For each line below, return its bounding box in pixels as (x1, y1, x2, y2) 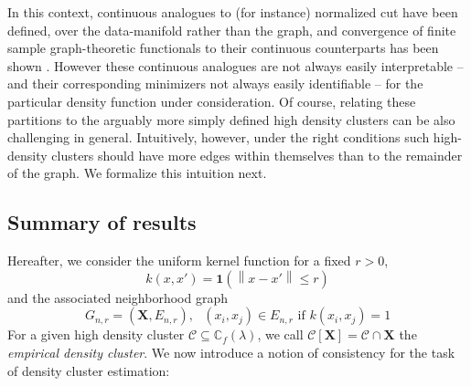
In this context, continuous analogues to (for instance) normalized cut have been (7, 3, 458, 21)
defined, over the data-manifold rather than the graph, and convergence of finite (7, 20, 456, 39)
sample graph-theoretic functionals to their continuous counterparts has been (7, 38, 439, 57)
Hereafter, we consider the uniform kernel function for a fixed (7, 251, 351, 270)
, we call (257, 325, 304, 344)
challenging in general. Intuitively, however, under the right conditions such (7, 128, 430, 147)
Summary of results (7, 208, 197, 236)
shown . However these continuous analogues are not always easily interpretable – (7, 56, 464, 75)
